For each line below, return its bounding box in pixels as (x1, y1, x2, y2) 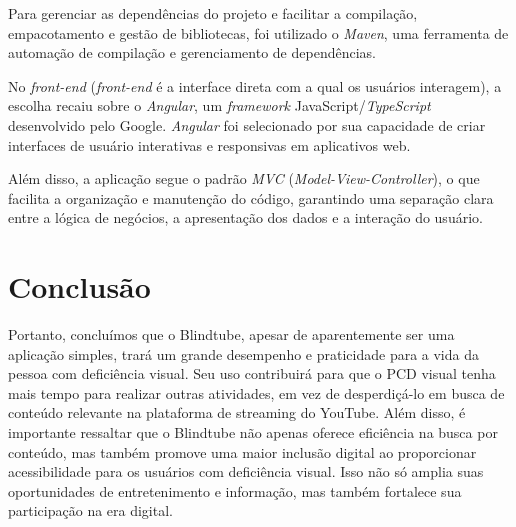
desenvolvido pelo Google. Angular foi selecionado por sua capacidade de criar (8, 114, 486, 135)
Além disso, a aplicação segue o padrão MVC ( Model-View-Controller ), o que (8, 168, 480, 189)
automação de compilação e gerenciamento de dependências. (8, 42, 376, 63)
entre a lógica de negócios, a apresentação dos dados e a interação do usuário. (8, 207, 483, 228)
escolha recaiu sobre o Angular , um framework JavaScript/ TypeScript (8, 95, 431, 116)
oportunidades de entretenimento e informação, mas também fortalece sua (8, 480, 462, 501)
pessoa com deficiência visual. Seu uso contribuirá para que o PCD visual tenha (8, 363, 496, 384)
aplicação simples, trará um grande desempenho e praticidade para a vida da (8, 343, 479, 364)
